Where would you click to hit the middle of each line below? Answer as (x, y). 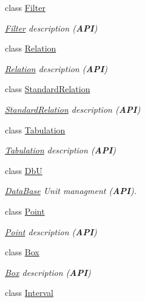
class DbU (24, 170)
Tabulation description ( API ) (61, 150)
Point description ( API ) (51, 231)
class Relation (31, 48)
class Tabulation (35, 129)
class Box (22, 252)
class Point (25, 211)
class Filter (25, 7)
